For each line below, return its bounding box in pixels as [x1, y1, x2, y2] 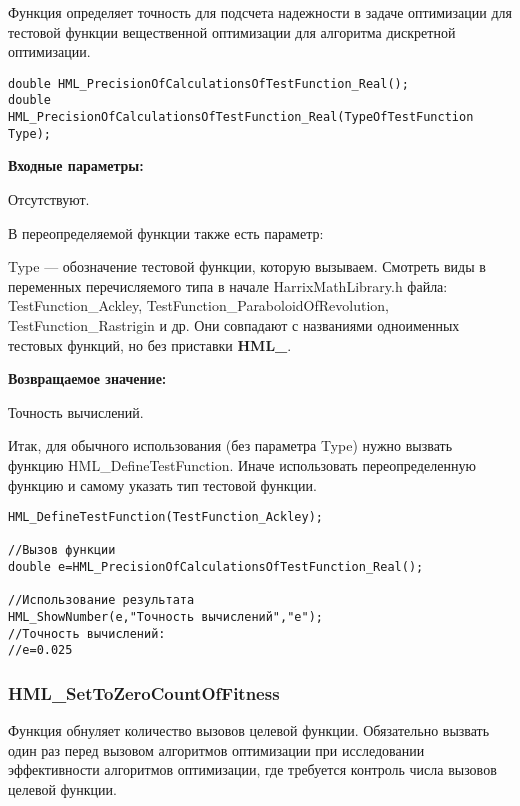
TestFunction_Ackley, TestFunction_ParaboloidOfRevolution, [8, 295, 389, 316]
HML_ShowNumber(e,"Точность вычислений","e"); [8, 610, 323, 625]
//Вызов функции [8, 543, 116, 558]
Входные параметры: [8, 155, 144, 176]
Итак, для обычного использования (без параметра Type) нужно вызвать [8, 435, 453, 456]
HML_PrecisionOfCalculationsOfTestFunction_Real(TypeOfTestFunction [8, 110, 474, 125]
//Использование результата [8, 593, 195, 608]
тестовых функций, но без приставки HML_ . [8, 334, 292, 355]
